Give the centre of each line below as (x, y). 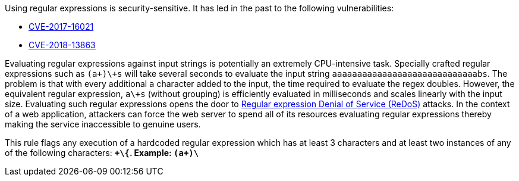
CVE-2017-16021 (61, 26)
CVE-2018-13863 (62, 45)
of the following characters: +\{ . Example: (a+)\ (102, 153)
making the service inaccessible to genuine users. (103, 124)
